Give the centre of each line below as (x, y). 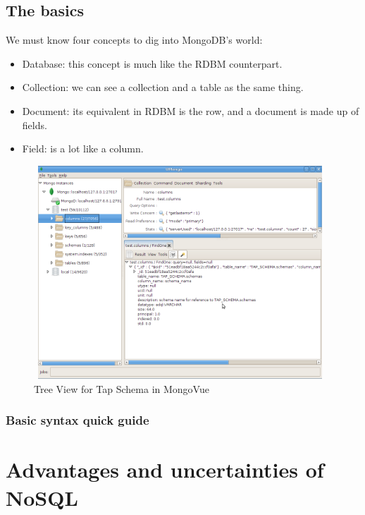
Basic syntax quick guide (78, 420)
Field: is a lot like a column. (83, 149)
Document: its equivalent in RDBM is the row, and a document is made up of (191, 110)
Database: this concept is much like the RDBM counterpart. (152, 63)
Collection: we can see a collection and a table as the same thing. (163, 87)
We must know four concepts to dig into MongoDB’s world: (134, 40)
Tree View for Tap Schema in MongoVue (122, 388)
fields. (35, 125)
